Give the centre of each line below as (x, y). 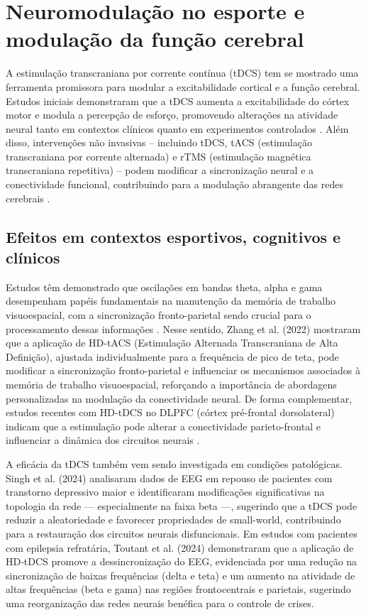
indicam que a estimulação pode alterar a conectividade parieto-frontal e (163, 426)
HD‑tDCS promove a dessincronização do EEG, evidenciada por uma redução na (182, 561)
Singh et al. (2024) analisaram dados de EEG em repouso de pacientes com (169, 478)
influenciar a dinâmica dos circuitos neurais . (103, 440)
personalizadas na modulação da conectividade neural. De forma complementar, (179, 398)
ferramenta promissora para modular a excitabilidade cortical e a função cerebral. (183, 86)
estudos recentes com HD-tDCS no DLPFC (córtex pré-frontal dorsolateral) (170, 412)
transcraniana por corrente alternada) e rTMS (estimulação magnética (159, 156)
